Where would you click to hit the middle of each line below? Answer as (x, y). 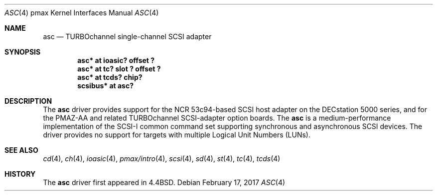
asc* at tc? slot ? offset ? (119, 69)
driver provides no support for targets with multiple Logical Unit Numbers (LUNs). (177, 135)
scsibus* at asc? (106, 86)
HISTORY (20, 174)
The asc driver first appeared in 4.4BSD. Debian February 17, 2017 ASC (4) (164, 182)
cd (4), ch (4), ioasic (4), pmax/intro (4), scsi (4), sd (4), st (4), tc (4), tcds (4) (162, 159)
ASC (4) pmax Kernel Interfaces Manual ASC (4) (82, 13)
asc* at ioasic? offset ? (116, 60)
